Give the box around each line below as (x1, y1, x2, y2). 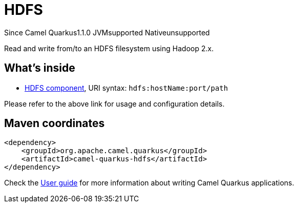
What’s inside (4, 61, 75, 75)
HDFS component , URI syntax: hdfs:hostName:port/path (25, 83, 228, 92)
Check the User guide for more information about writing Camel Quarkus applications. (4, 178, 294, 188)
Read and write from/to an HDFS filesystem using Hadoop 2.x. (4, 44, 214, 53)
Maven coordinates (4, 117, 105, 130)
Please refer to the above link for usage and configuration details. (4, 99, 225, 108)
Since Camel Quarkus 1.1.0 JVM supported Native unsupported (4, 28, 210, 37)
